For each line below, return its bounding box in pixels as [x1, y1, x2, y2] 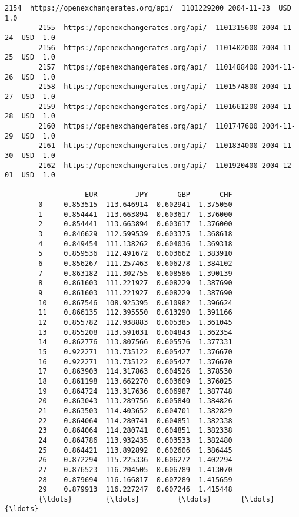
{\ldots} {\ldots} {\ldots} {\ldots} [38, 495, 275, 503]
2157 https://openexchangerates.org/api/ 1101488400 [38, 62, 258, 71]
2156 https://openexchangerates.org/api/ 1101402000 [38, 43, 258, 52]
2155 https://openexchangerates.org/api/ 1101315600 [38, 24, 258, 32]
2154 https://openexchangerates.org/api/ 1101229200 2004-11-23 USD [5, 4, 291, 12]
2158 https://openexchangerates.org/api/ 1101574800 [38, 83, 258, 91]
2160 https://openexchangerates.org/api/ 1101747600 [38, 121, 258, 130]
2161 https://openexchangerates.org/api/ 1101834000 [38, 141, 258, 150]
